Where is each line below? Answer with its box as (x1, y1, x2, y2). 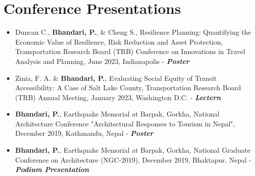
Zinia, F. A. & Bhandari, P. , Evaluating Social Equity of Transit (15, 72, 217, 83)
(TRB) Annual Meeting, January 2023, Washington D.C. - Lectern (15, 92, 221, 102)
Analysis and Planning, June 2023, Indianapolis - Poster (15, 56, 190, 66)
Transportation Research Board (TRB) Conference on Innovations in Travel (15, 46, 246, 57)
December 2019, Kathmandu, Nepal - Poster (15, 128, 153, 138)
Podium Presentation (15, 164, 89, 175)
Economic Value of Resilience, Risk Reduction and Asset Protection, (15, 36, 223, 47)
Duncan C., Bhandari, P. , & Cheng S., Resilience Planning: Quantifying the (15, 27, 252, 37)
